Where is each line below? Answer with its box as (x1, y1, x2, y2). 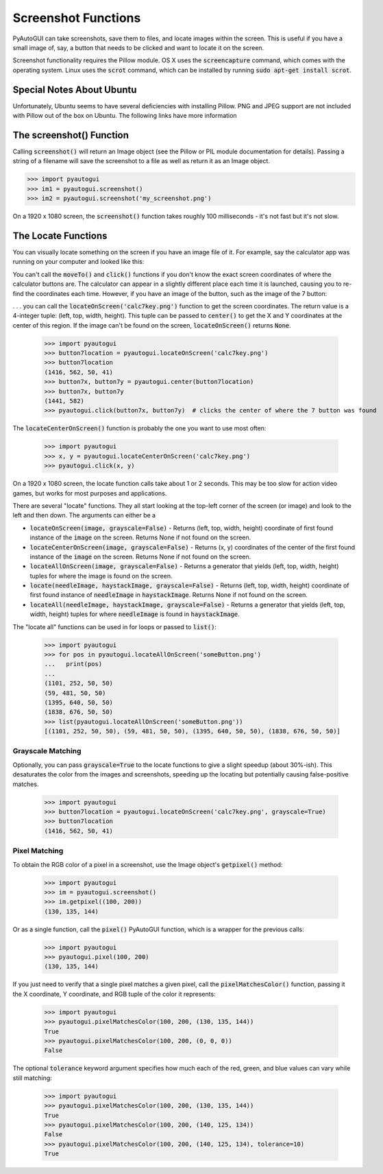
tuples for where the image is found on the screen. (29, 572, 173, 580)
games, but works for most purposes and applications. (12, 489, 167, 497)
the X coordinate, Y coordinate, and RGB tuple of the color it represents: (12, 990, 216, 998)
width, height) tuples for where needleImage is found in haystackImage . (29, 610, 240, 618)
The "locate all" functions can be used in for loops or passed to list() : (12, 622, 217, 631)
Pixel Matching (12, 846, 64, 856)
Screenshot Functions (12, 10, 141, 25)
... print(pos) (44, 660, 103, 668)
